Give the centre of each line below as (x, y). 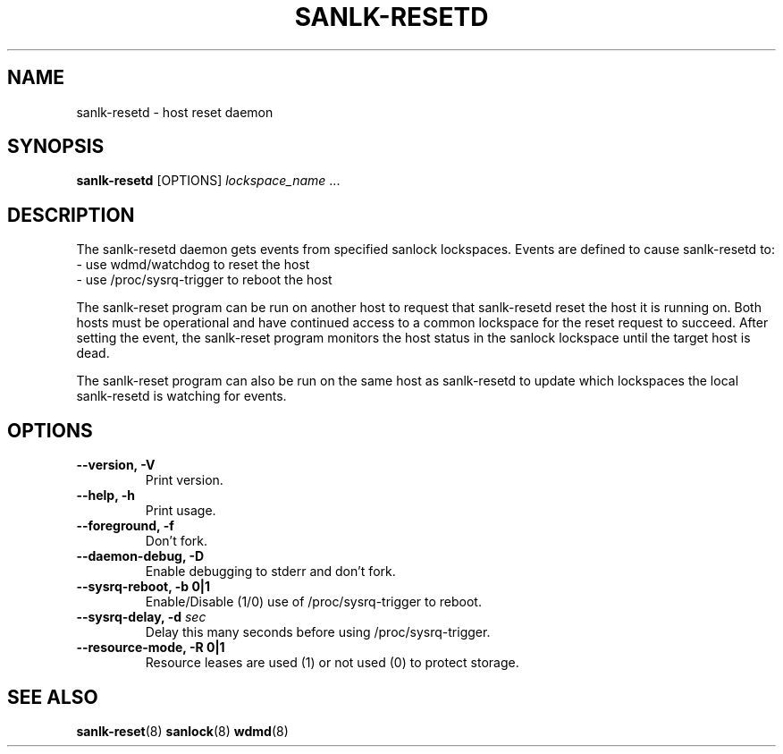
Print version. (184, 480)
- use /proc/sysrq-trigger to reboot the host (204, 280)
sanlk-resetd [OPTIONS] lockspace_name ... (208, 181)
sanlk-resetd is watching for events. (181, 396)
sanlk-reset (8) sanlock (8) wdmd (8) (182, 731)
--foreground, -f (125, 526)
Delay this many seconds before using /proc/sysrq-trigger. (318, 632)
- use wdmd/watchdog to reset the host (193, 265)
